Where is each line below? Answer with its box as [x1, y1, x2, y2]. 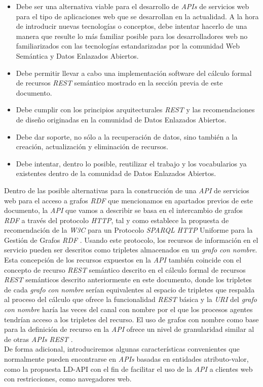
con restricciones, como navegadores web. [4, 373, 132, 384]
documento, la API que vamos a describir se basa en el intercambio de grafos [4, 205, 243, 216]
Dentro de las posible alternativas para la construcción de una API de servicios [4, 185, 249, 195]
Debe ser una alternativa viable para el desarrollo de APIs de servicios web [16, 1, 249, 11]
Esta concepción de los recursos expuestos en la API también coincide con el [4, 254, 242, 265]
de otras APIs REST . [4, 333, 73, 344]
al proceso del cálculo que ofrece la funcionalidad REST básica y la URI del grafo [4, 294, 257, 305]
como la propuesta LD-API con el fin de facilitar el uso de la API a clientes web [4, 363, 253, 374]
